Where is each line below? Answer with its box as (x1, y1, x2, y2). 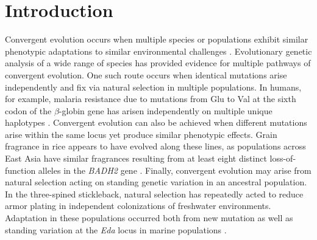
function (5, 163, 36, 176)
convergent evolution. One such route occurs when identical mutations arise (5, 68, 287, 81)
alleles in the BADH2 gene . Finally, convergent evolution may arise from (38, 163, 312, 176)
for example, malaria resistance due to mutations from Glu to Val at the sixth (5, 92, 296, 105)
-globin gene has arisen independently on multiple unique (59, 104, 272, 117)
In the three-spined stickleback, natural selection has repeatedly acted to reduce (5, 187, 304, 200)
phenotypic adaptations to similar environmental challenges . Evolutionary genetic (5, 44, 312, 57)
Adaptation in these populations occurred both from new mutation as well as (5, 211, 293, 224)
